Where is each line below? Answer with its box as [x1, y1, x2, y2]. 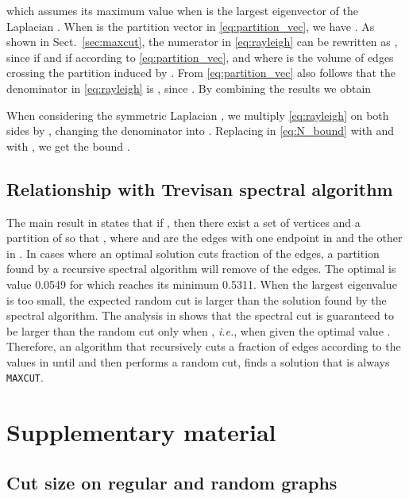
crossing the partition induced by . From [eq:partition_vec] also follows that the [6, 64, 395, 81]
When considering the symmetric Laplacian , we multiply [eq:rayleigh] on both [6, 106, 389, 123]
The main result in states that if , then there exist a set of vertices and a [6, 213, 361, 230]
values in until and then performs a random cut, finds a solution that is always [6, 353, 390, 370]
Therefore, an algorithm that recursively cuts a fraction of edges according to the [6, 338, 401, 355]
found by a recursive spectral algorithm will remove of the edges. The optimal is [6, 260, 396, 277]
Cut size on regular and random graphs [6, 470, 338, 494]
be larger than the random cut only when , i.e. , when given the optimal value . [6, 322, 391, 339]
